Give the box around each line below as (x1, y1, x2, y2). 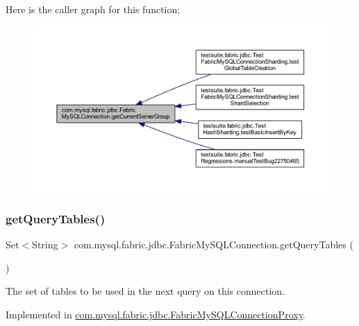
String (32, 237, 58, 251)
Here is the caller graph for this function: (6, 2, 181, 16)
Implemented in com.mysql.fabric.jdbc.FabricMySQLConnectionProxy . (6, 307, 306, 321)
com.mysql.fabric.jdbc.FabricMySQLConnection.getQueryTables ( (74, 237, 353, 251)
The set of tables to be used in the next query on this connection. (6, 284, 285, 298)
